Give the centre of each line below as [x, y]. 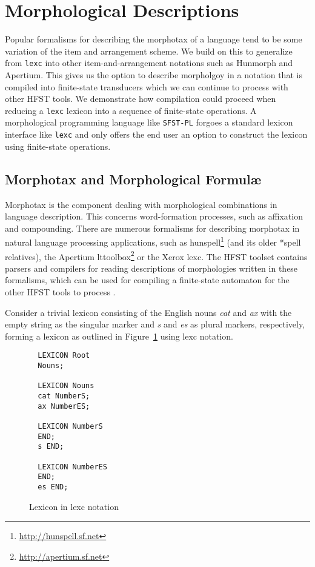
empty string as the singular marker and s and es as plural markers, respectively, [155, 324]
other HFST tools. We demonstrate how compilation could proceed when [141, 99]
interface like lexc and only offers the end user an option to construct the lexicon [156, 134]
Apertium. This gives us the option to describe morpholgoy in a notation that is [154, 74]
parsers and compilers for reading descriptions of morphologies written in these [151, 268]
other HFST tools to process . [60, 291]
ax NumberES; [64, 406]
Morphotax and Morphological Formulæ [133, 179]
